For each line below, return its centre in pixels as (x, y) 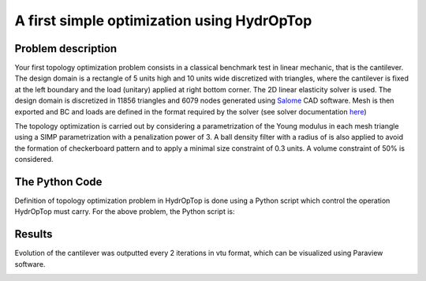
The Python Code (58, 182)
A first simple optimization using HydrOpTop (163, 21)
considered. (34, 159)
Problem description (66, 49)
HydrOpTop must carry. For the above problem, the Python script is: (125, 212)
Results (34, 234)
